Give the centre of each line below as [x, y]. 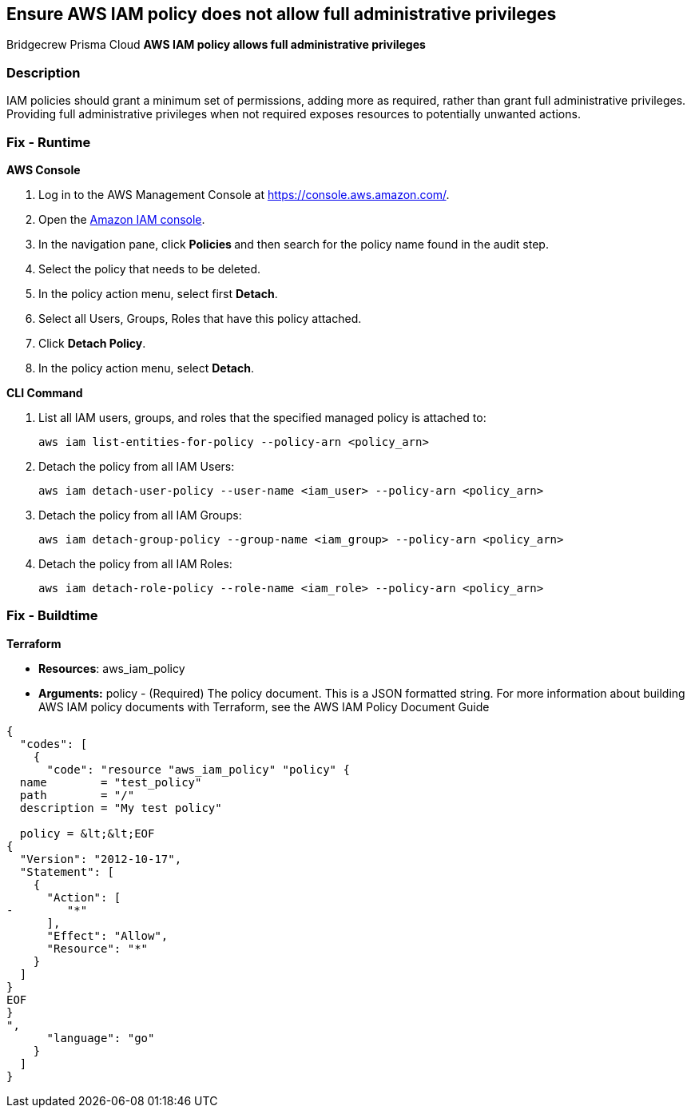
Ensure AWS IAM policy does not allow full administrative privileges [282, 14]
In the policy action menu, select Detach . [146, 368]
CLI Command [45, 392]
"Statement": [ [67, 871]
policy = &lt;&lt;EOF [87, 833]
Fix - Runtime [49, 142]
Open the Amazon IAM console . [122, 219]
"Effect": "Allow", [107, 935]
